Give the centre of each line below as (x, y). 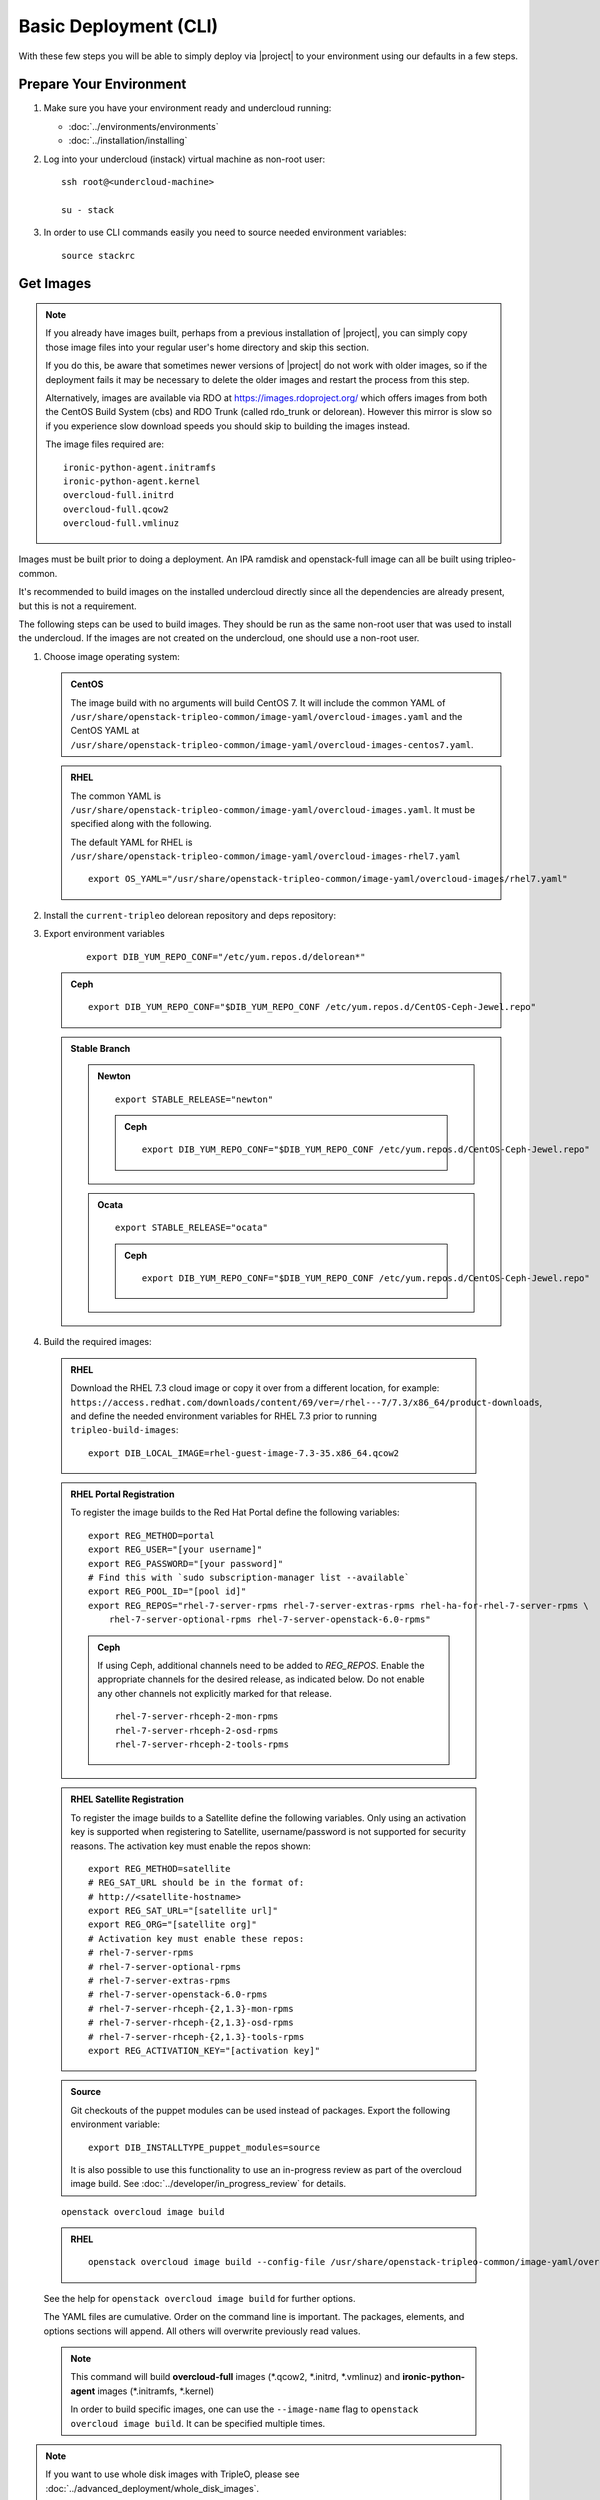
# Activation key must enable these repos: (196, 1938)
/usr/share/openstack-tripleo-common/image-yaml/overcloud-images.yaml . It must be (272, 809)
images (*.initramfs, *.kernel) (156, 2391)
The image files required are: (105, 444)
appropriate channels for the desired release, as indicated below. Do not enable (261, 1679)
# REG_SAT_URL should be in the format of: (196, 1883)
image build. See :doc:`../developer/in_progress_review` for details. (208, 2184)
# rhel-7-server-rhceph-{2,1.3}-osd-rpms (191, 2023)
